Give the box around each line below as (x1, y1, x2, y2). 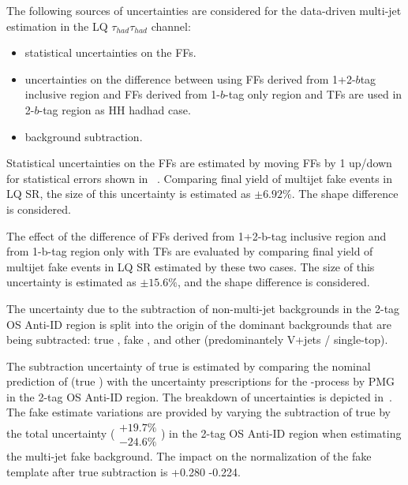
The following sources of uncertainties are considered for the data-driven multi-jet (6, 2, 402, 18)
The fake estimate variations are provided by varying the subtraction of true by (6, 404, 391, 420)
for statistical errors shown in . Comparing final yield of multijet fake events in (6, 170, 393, 186)
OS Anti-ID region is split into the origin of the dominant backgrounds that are (6, 315, 391, 332)
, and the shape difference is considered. (177, 274, 370, 290)
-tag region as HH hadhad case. (39, 101, 191, 118)
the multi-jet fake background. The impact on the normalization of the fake (6, 448, 372, 464)
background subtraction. (24, 128, 143, 144)
